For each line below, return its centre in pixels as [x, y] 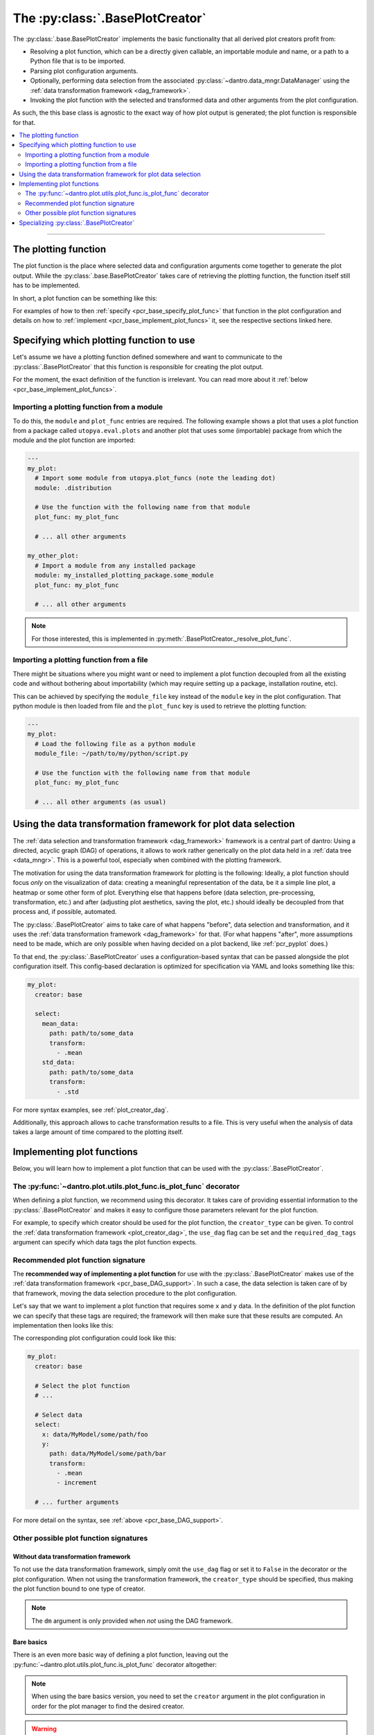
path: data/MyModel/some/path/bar [108, 1454]
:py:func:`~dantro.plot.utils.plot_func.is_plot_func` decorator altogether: [115, 1664]
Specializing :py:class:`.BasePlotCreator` [77, 223]
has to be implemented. [46, 285]
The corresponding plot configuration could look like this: [95, 1338]
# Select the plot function [82, 1386]
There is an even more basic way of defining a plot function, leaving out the [121, 1654]
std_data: [59, 1063]
